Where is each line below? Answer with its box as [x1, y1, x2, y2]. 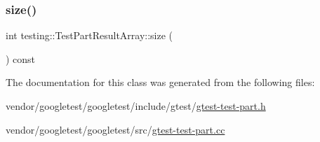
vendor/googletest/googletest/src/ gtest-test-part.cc [6, 122, 225, 136]
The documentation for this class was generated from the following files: [6, 75, 315, 90]
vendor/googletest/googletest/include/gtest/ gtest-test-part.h [6, 99, 266, 113]
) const [6, 51, 36, 66]
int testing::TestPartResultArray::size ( [6, 28, 173, 43]
